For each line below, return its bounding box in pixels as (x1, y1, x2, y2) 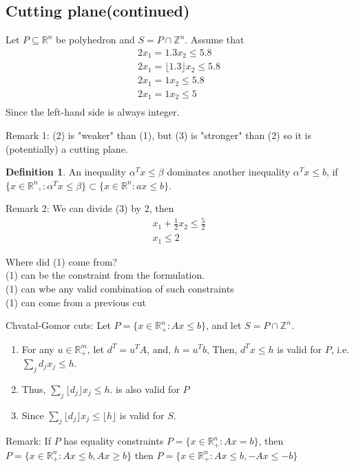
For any (21, 341, 54, 356)
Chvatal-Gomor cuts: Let (6, 318, 111, 332)
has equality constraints (63, 434, 164, 448)
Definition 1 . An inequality (6, 164, 127, 179)
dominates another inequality (167, 164, 291, 179)
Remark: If (6, 434, 51, 448)
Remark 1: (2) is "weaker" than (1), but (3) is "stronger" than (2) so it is (6, 127, 311, 142)
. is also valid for (110, 381, 180, 396)
